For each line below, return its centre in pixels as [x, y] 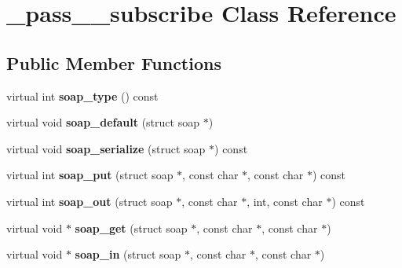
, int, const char [285, 201]
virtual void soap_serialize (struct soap [106, 148]
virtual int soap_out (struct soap [90, 201]
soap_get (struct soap [131, 228]
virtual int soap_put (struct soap [90, 175]
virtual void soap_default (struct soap [103, 122]
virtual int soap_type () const [82, 95]
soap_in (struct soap [128, 254]
